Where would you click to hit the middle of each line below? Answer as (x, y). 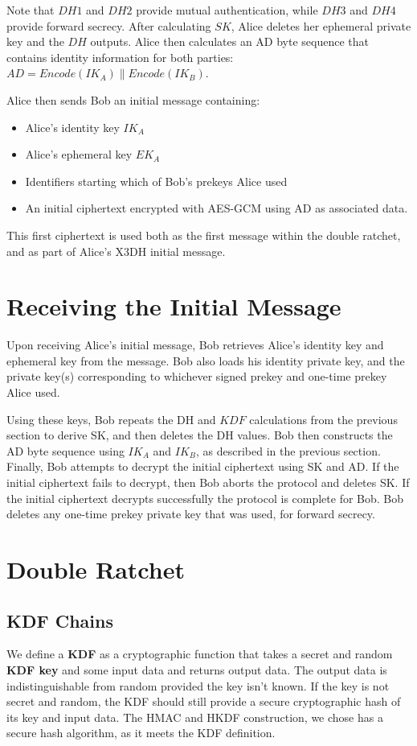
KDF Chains (60, 620)
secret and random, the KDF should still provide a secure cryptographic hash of (204, 701)
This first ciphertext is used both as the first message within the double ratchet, (204, 235)
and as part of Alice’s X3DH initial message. (116, 251)
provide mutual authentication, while (227, 10)
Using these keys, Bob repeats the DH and (111, 419)
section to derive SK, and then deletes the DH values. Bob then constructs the (200, 435)
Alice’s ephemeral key (79, 154)
